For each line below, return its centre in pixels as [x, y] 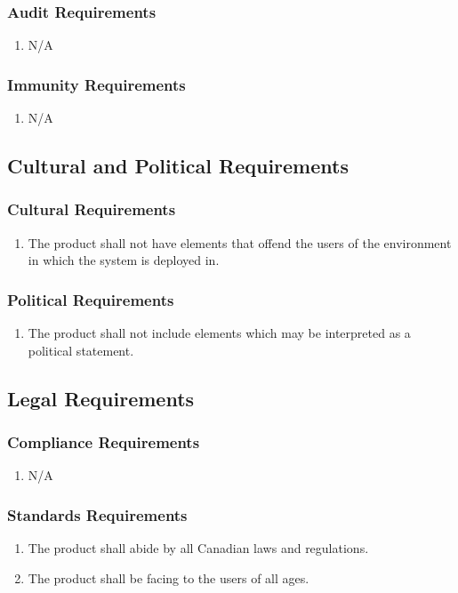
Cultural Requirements [92, 209]
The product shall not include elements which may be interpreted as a [219, 333]
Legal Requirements [101, 398]
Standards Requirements [97, 514]
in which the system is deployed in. [124, 260]
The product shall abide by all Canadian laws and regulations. [198, 548]
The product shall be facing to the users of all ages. [169, 577]
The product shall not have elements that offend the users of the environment [240, 242]
